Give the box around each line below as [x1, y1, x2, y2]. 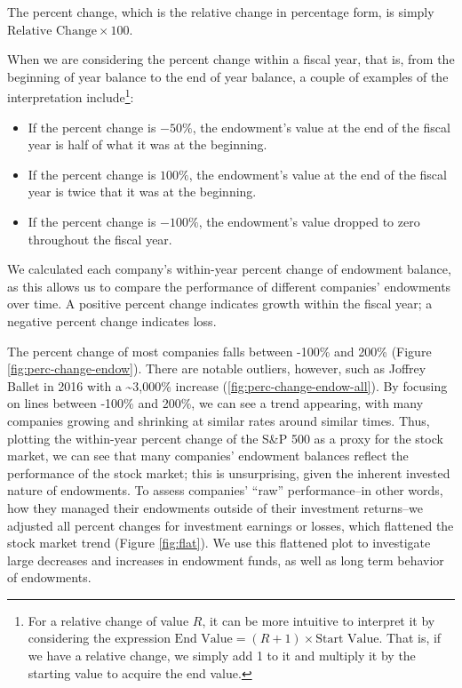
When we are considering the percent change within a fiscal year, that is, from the [7, 50, 455, 68]
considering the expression [28, 628, 171, 647]
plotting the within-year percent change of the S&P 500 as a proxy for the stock [7, 428, 443, 447]
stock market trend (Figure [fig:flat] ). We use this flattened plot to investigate [7, 533, 431, 552]
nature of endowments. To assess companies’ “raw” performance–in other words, [7, 481, 443, 500]
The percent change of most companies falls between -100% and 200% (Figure [7, 341, 432, 360]
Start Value [315, 633, 379, 646]
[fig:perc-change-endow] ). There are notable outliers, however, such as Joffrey [7, 359, 426, 378]
